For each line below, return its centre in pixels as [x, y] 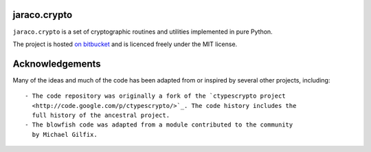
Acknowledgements [57, 64]
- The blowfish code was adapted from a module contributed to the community [159, 125]
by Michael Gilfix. [65, 134]
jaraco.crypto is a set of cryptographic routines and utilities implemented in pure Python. [143, 32]
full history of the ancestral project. [101, 115]
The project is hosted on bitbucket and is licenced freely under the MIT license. [125, 44]
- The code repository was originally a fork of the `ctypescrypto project [155, 96]
